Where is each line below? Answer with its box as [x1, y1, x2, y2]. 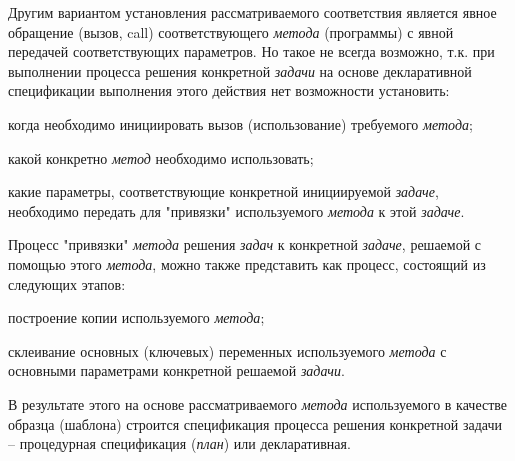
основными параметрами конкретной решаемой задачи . [8, 360, 345, 381]
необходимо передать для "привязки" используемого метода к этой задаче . [8, 200, 465, 221]
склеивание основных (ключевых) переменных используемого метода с [8, 340, 447, 361]
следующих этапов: [8, 273, 126, 294]
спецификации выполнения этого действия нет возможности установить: [8, 80, 450, 101]
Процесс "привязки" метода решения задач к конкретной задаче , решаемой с [8, 234, 482, 255]
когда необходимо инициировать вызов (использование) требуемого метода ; [8, 113, 473, 134]
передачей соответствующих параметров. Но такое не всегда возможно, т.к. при [8, 41, 495, 62]
